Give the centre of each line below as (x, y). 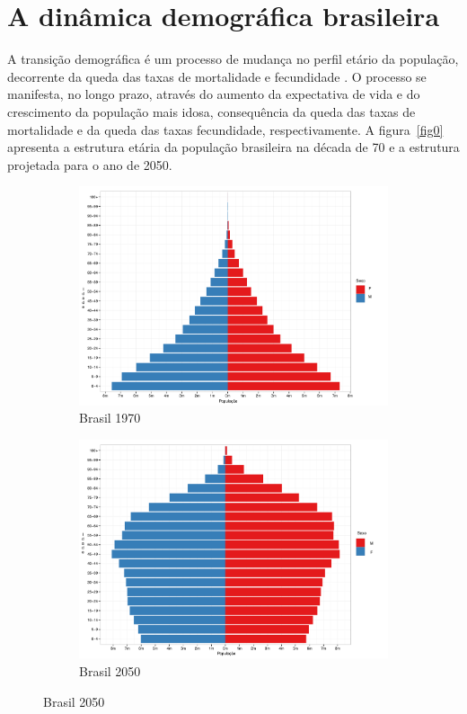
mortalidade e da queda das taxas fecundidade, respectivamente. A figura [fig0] (225, 129)
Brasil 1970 (110, 418)
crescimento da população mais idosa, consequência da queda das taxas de (211, 111)
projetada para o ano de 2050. (90, 164)
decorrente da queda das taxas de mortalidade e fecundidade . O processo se (217, 76)
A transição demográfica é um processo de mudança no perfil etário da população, (233, 59)
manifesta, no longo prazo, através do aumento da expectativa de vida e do (214, 94)
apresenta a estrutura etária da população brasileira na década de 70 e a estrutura (233, 147)
